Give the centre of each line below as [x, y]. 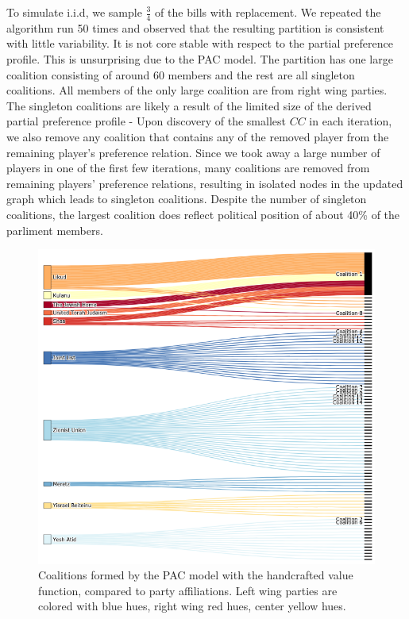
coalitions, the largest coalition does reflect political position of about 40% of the [203, 214]
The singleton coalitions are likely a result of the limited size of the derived [189, 105]
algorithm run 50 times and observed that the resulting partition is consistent [195, 27]
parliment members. [55, 230]
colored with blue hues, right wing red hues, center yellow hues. [192, 606]
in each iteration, [351, 121]
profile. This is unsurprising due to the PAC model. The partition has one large [200, 59]
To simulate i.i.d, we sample [74, 12]
